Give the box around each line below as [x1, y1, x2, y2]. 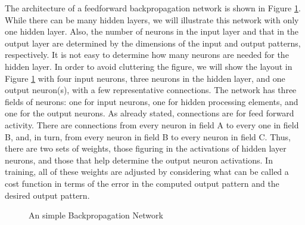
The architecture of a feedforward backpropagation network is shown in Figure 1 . [5, 2, 301, 14]
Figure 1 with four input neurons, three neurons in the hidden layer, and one [5, 72, 285, 84]
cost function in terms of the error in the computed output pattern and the [5, 177, 279, 189]
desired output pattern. [5, 189, 90, 201]
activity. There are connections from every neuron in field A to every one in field [5, 118, 299, 131]
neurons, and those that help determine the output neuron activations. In [5, 153, 273, 166]
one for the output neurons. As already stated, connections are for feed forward [5, 107, 294, 119]
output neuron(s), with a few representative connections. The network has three [5, 84, 297, 96]
